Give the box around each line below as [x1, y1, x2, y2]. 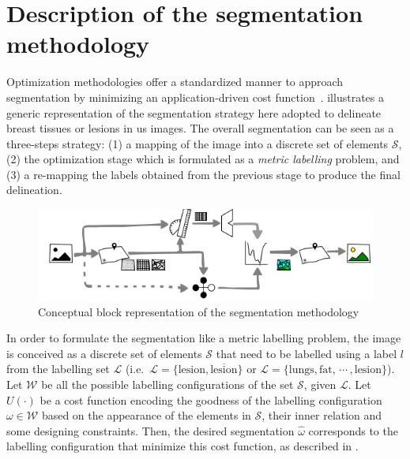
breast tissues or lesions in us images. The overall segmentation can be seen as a [6, 120, 394, 136]
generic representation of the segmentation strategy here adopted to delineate [6, 104, 382, 121]
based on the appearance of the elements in [41, 407, 251, 424]
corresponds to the [308, 422, 398, 438]
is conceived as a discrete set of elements [6, 345, 202, 361]
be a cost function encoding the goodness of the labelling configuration [39, 391, 382, 408]
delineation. [6, 181, 62, 198]
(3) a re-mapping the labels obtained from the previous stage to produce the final [6, 166, 401, 182]
